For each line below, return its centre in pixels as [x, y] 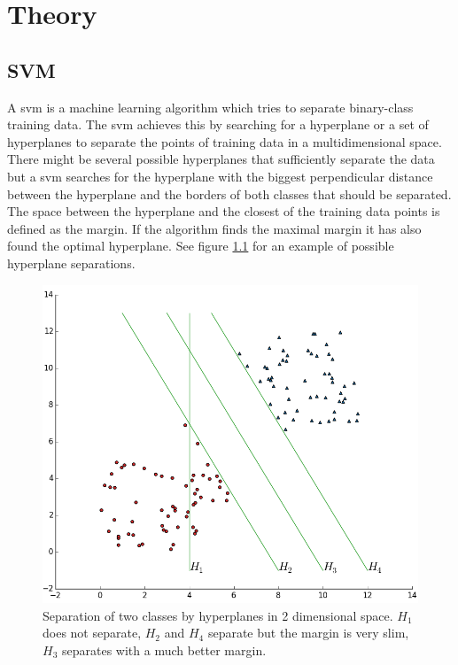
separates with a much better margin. [164, 650]
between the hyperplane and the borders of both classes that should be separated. [229, 193]
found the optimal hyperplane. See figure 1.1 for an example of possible [201, 246]
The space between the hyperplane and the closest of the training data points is [224, 211]
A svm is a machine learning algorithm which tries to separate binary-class [210, 107]
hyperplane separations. [71, 263]
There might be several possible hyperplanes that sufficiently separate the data [221, 159]
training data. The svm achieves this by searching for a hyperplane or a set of [218, 124]
